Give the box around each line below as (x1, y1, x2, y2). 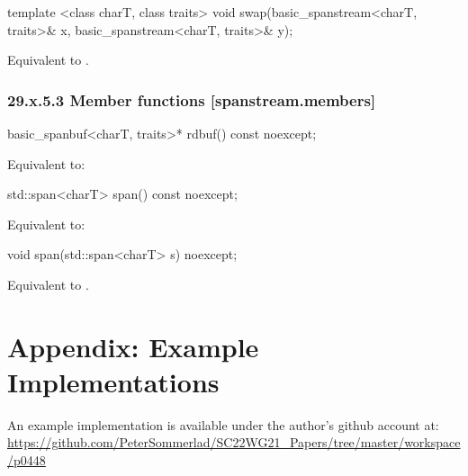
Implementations (7, 363, 220, 400)
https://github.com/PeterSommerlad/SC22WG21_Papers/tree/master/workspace (7, 433, 461, 452)
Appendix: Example (7, 328, 259, 364)
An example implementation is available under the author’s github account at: (7, 415, 439, 434)
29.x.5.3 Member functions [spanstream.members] (7, 88, 376, 111)
